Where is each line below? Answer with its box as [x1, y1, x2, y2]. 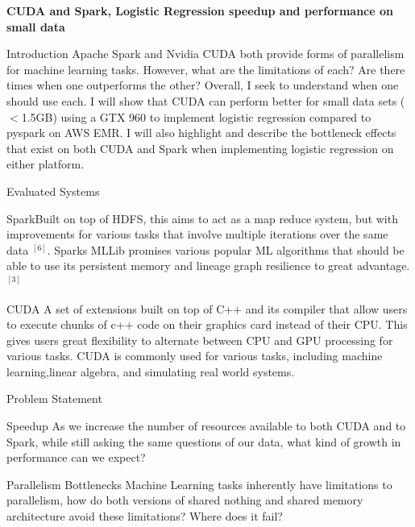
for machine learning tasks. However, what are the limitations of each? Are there [6, 60, 405, 77]
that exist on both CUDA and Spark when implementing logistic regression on [6, 139, 394, 156]
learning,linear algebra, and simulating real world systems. [6, 363, 295, 380]
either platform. [6, 156, 85, 172]
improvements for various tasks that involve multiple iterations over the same [6, 226, 388, 243]
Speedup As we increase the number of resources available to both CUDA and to [6, 417, 406, 434]
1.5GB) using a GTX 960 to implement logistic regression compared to [21, 108, 371, 125]
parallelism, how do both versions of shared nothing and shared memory [6, 492, 363, 508]
